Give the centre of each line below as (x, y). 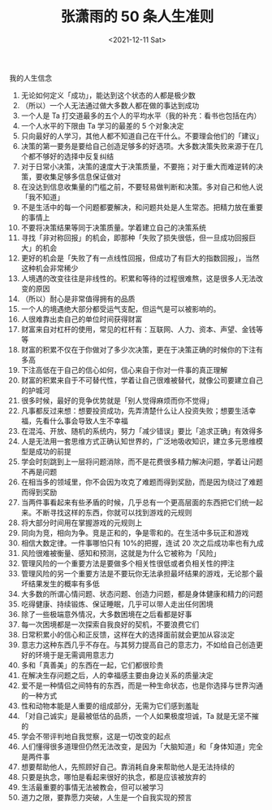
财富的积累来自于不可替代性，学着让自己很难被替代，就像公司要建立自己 (142, 380)
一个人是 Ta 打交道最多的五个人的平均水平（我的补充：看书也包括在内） (141, 116)
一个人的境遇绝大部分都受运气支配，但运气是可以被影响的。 (121, 309)
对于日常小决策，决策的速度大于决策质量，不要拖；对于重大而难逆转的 (138, 166)
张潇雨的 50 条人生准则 (137, 17)
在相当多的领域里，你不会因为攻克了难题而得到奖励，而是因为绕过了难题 (142, 482)
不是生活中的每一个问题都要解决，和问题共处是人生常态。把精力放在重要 (142, 207)
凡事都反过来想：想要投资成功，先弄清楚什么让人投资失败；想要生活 (135, 410)
